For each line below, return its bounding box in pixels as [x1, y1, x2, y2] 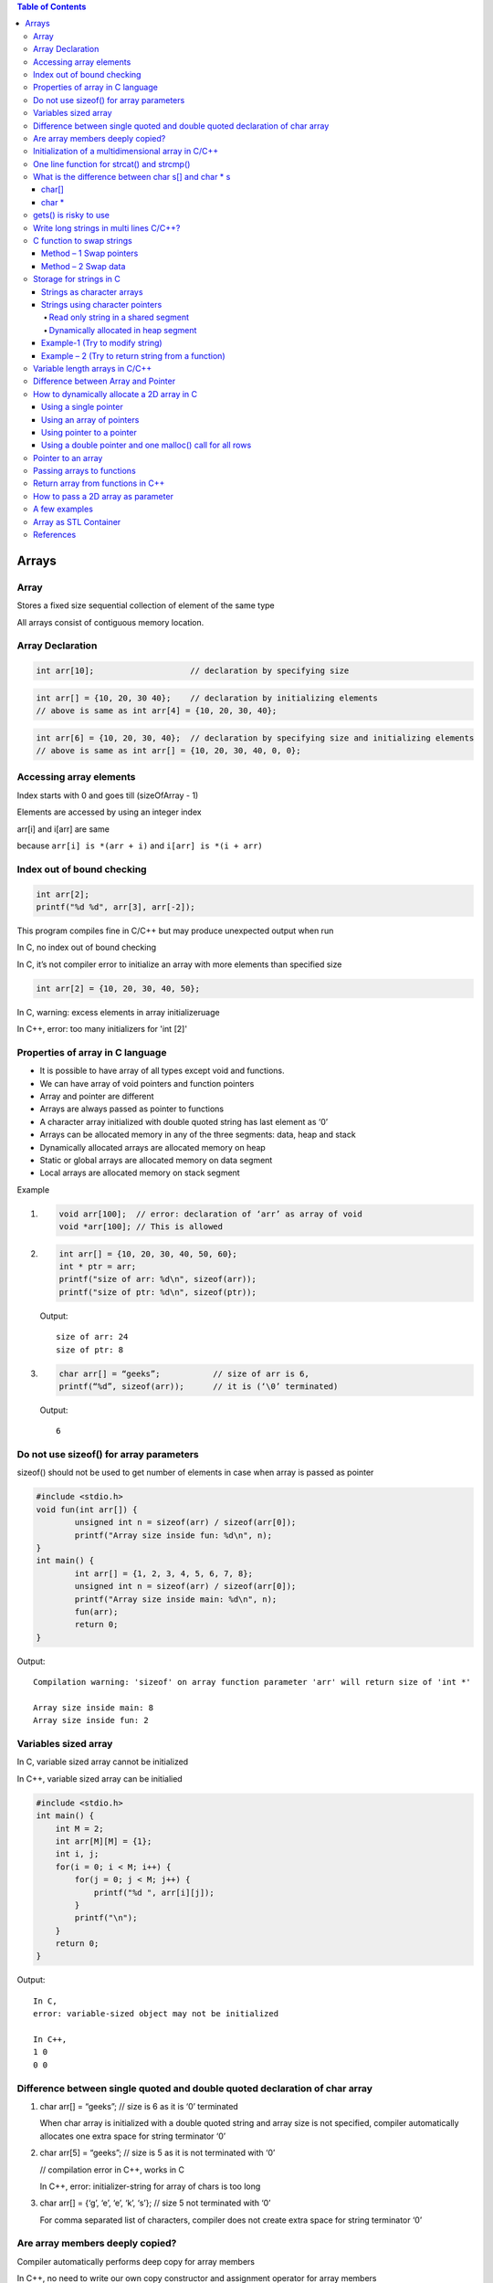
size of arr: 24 [56, 1331, 129, 1342]
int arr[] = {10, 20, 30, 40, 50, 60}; [58, 1248, 237, 1259]
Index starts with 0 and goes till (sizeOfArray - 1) [16, 790, 199, 801]
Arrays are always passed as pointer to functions [39, 1103, 225, 1114]
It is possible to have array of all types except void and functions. [39, 1065, 285, 1077]
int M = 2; [55, 1823, 104, 1834]
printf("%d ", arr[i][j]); [93, 1887, 215, 1898]
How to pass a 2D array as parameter [33, 490, 173, 501]
